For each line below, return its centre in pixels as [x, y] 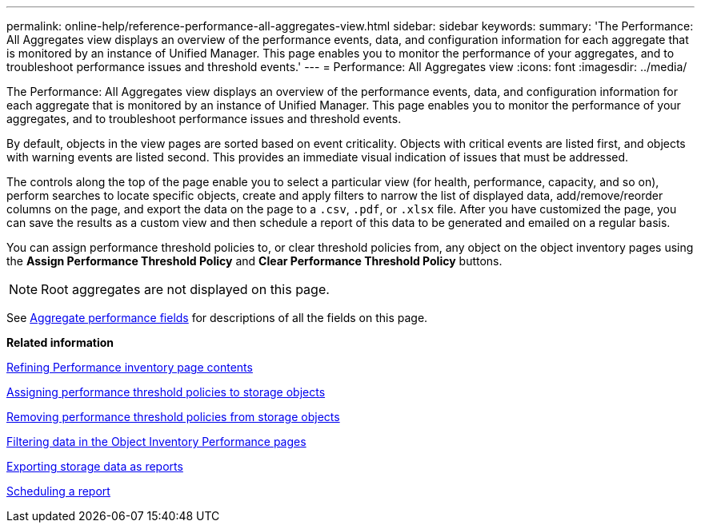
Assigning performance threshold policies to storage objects [166, 392]
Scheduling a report [58, 491]
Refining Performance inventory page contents [130, 367]
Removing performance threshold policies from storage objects [173, 417]
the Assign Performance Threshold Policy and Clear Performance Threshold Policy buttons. [254, 261]
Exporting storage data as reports [95, 466]
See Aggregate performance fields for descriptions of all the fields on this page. [217, 318]
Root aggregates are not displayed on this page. [185, 289]
